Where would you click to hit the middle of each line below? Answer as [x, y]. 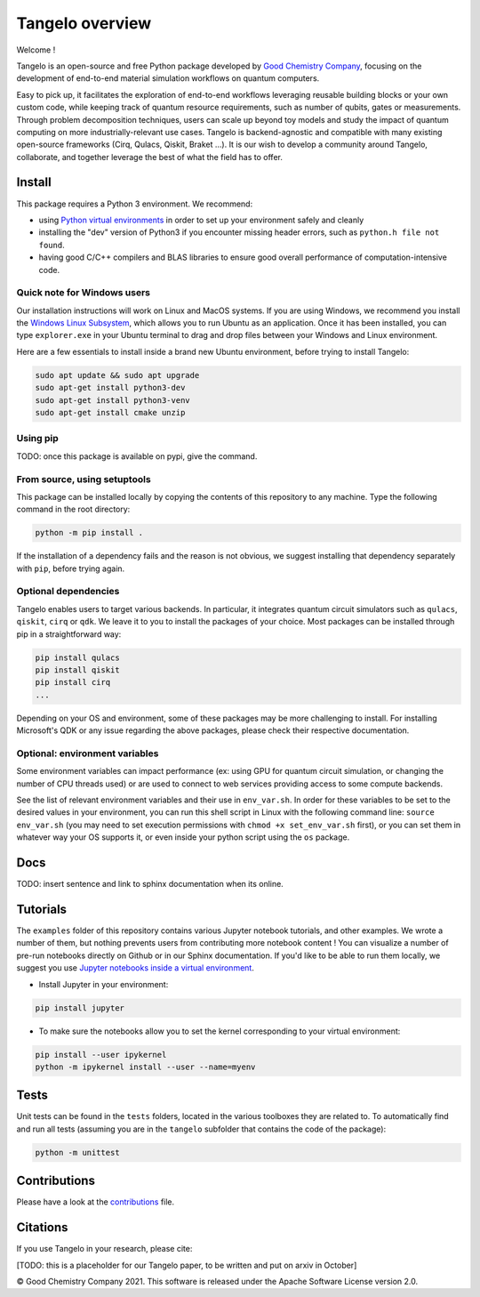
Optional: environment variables [88, 753]
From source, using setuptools [84, 479]
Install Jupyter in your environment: [104, 984]
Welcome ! [36, 50]
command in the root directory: [73, 509]
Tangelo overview [84, 23]
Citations [42, 1228]
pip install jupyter [80, 1008]
